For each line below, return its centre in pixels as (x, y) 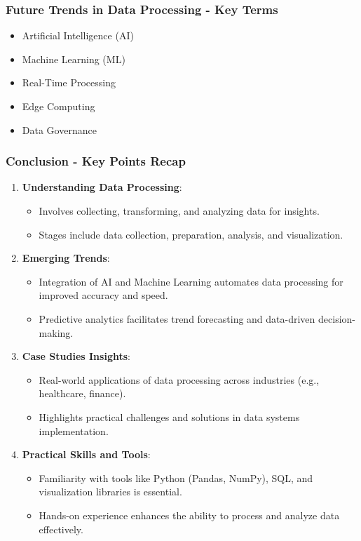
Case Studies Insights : (76, 356)
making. (56, 332)
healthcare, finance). (82, 393)
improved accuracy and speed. (103, 295)
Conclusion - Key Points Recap (96, 161)
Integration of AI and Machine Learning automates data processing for (191, 281)
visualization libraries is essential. (110, 492)
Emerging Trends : (66, 258)
